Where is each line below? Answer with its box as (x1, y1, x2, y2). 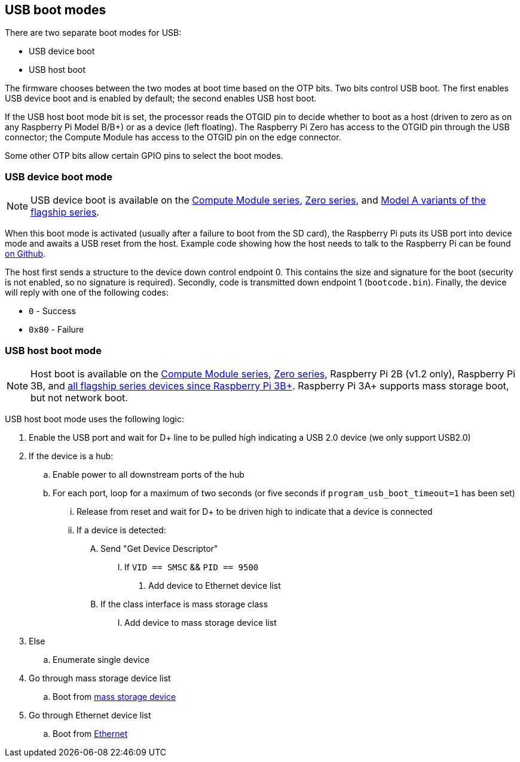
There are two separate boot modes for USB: (5, 27, 182, 38)
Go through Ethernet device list (29, 709, 151, 720)
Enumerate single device (53, 654, 150, 665)
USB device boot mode (5, 170, 112, 183)
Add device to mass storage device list (124, 617, 277, 628)
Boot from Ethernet (53, 728, 128, 739)
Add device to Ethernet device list (148, 580, 281, 591)
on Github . (5, 248, 46, 259)
